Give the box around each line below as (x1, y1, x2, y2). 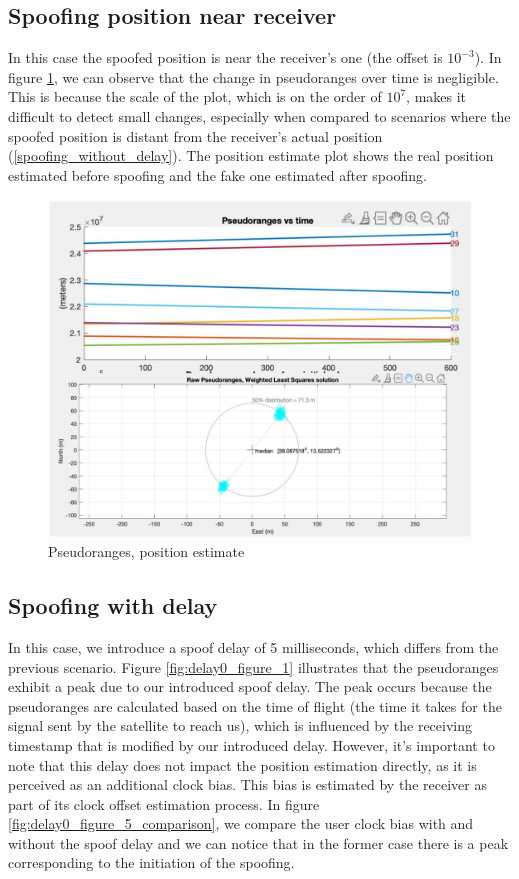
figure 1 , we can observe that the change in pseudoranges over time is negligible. (8, 66, 499, 87)
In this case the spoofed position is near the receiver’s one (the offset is (8, 47, 443, 68)
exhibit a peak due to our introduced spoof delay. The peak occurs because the (8, 676, 492, 697)
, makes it (406, 86, 467, 107)
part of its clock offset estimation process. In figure (8, 793, 320, 814)
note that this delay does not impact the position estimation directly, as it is (8, 754, 477, 775)
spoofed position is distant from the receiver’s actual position (8, 125, 383, 146)
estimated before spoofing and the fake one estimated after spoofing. (8, 164, 427, 185)
